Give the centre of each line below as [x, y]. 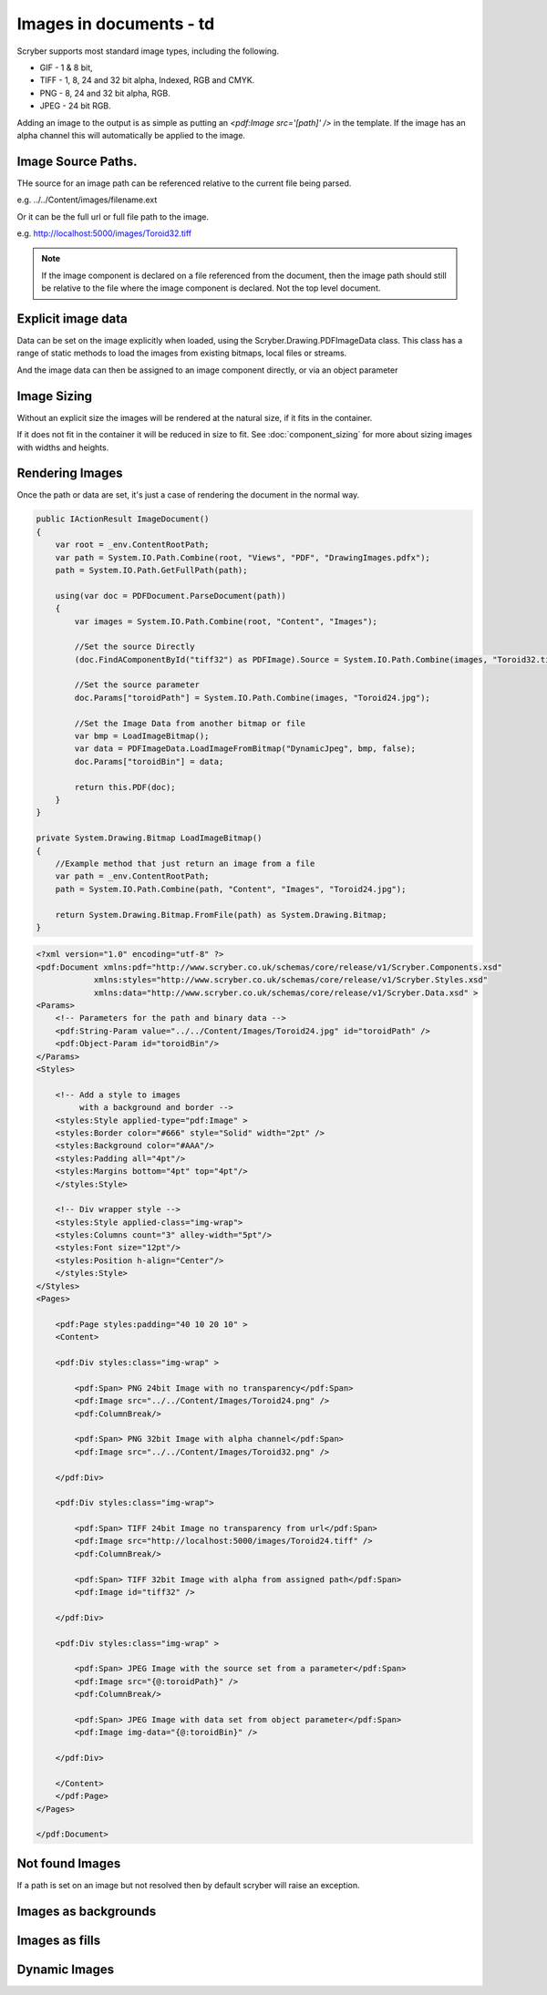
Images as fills [59, 1940]
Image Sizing [55, 396]
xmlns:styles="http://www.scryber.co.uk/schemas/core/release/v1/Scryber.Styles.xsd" [290, 980]
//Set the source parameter [137, 685]
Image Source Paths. [77, 161]
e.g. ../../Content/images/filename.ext [87, 200]
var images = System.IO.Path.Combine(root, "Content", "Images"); [226, 621]
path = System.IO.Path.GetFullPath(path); [151, 570]
